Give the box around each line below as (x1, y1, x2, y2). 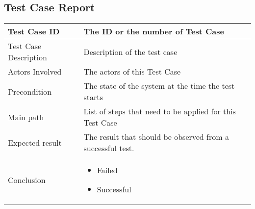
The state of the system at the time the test (83, 80, 235, 92)
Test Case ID (8, 26, 60, 37)
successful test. (83, 142, 134, 154)
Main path (8, 111, 44, 123)
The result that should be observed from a (83, 131, 229, 143)
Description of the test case (83, 46, 178, 57)
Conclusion (8, 174, 46, 185)
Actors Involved (8, 66, 62, 78)
